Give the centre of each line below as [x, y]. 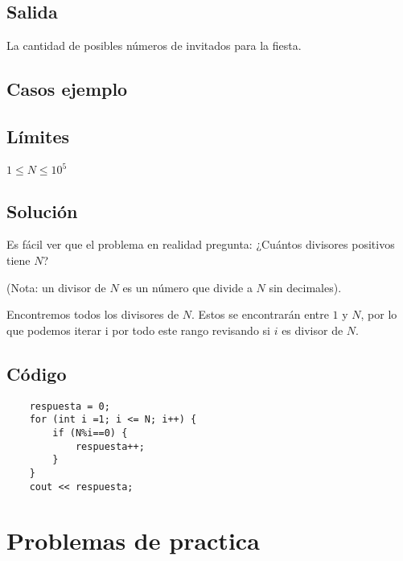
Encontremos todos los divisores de [93, 314]
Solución [42, 210]
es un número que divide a [187, 287]
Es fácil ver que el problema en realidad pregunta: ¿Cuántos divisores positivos [201, 244]
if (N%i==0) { [90, 433]
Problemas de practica [133, 540]
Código [37, 373]
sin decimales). [305, 287]
